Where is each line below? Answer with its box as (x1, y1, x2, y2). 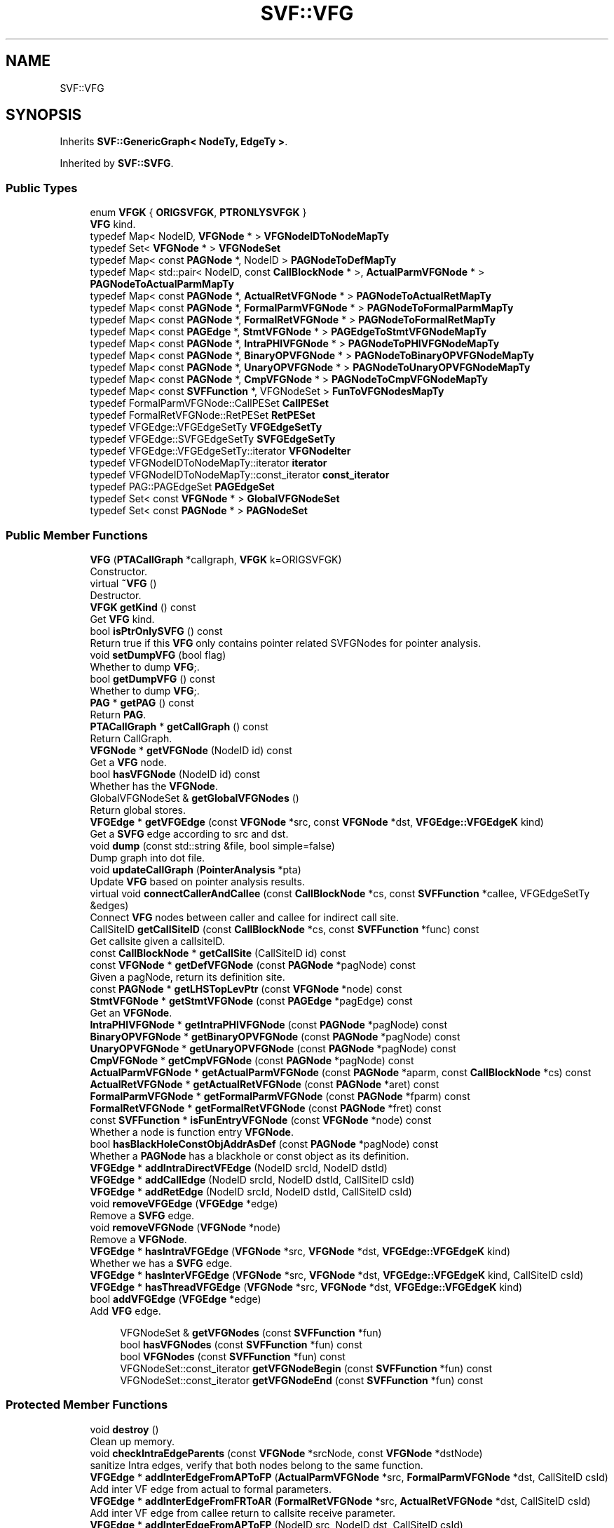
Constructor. (90, 565, 148, 577)
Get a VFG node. (90, 756, 167, 768)
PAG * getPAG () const (90, 696, 194, 709)
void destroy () (90, 1423, 159, 1435)
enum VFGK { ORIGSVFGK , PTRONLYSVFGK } (90, 206, 307, 219)
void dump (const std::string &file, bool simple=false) (90, 839, 335, 852)
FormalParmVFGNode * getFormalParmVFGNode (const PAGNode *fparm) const (90, 1090, 470, 1102)
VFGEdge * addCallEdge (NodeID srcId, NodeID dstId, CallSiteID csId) (90, 1173, 415, 1186)
